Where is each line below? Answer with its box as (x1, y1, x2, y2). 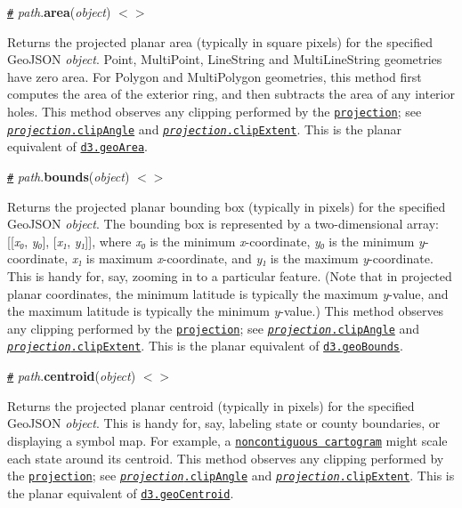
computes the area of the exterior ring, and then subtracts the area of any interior (7, 85, 455, 103)
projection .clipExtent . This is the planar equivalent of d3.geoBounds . (7, 336, 403, 355)
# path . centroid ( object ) (7, 367, 136, 385)
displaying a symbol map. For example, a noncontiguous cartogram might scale (7, 431, 448, 449)
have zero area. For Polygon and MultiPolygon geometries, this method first (7, 67, 422, 85)
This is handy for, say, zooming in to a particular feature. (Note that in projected (7, 267, 452, 286)
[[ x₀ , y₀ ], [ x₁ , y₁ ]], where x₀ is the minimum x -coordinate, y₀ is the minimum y (7, 231, 425, 250)
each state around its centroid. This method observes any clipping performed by (7, 448, 444, 467)
